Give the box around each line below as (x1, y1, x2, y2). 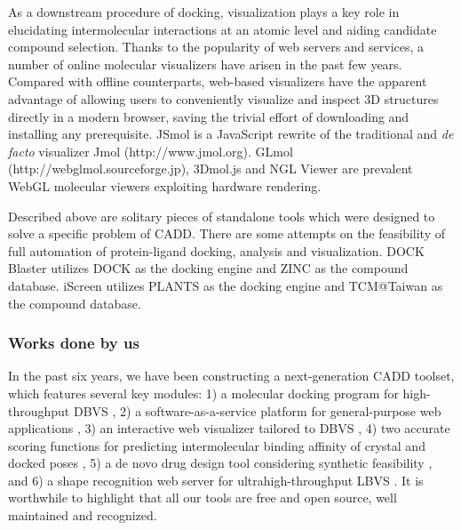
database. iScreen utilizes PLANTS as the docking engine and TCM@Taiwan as (8, 276, 443, 294)
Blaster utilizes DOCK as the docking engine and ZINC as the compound (8, 259, 409, 277)
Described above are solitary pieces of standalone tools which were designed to (8, 206, 435, 225)
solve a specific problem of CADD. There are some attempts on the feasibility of (8, 224, 445, 243)
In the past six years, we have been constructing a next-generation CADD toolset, (8, 366, 455, 385)
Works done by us (8, 332, 139, 354)
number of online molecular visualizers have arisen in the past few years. (8, 54, 402, 73)
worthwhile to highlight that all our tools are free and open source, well (8, 488, 397, 507)
